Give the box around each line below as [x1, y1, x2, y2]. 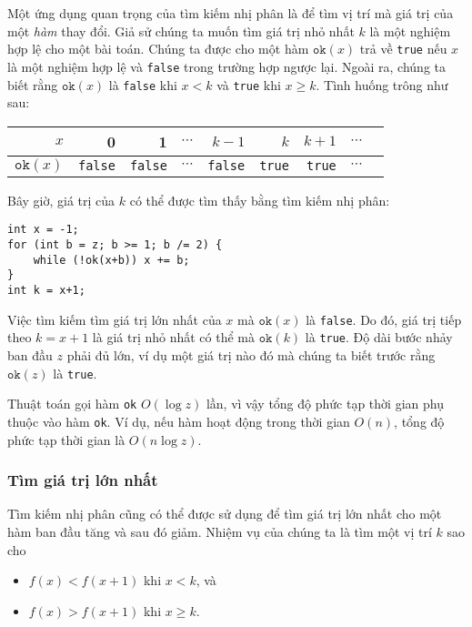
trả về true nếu [359, 39, 447, 58]
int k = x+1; [7, 283, 85, 297]
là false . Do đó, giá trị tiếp [306, 309, 462, 329]
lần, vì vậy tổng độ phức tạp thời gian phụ [206, 394, 444, 413]
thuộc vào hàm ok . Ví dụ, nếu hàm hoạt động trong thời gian [7, 411, 350, 430]
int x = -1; [7, 223, 79, 237]
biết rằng [7, 75, 58, 94]
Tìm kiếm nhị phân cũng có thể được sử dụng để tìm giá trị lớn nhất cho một [7, 504, 442, 523]
